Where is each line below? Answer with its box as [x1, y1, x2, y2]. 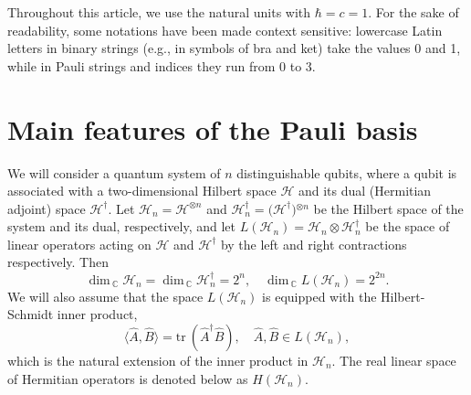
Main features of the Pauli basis [7, 110, 418, 147]
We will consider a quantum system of [7, 163, 221, 182]
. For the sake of [368, 3, 459, 21]
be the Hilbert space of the [313, 198, 464, 218]
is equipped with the [262, 286, 377, 305]
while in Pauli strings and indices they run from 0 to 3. [7, 56, 316, 75]
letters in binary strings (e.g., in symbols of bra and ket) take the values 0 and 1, [7, 38, 461, 58]
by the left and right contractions [220, 234, 407, 253]
